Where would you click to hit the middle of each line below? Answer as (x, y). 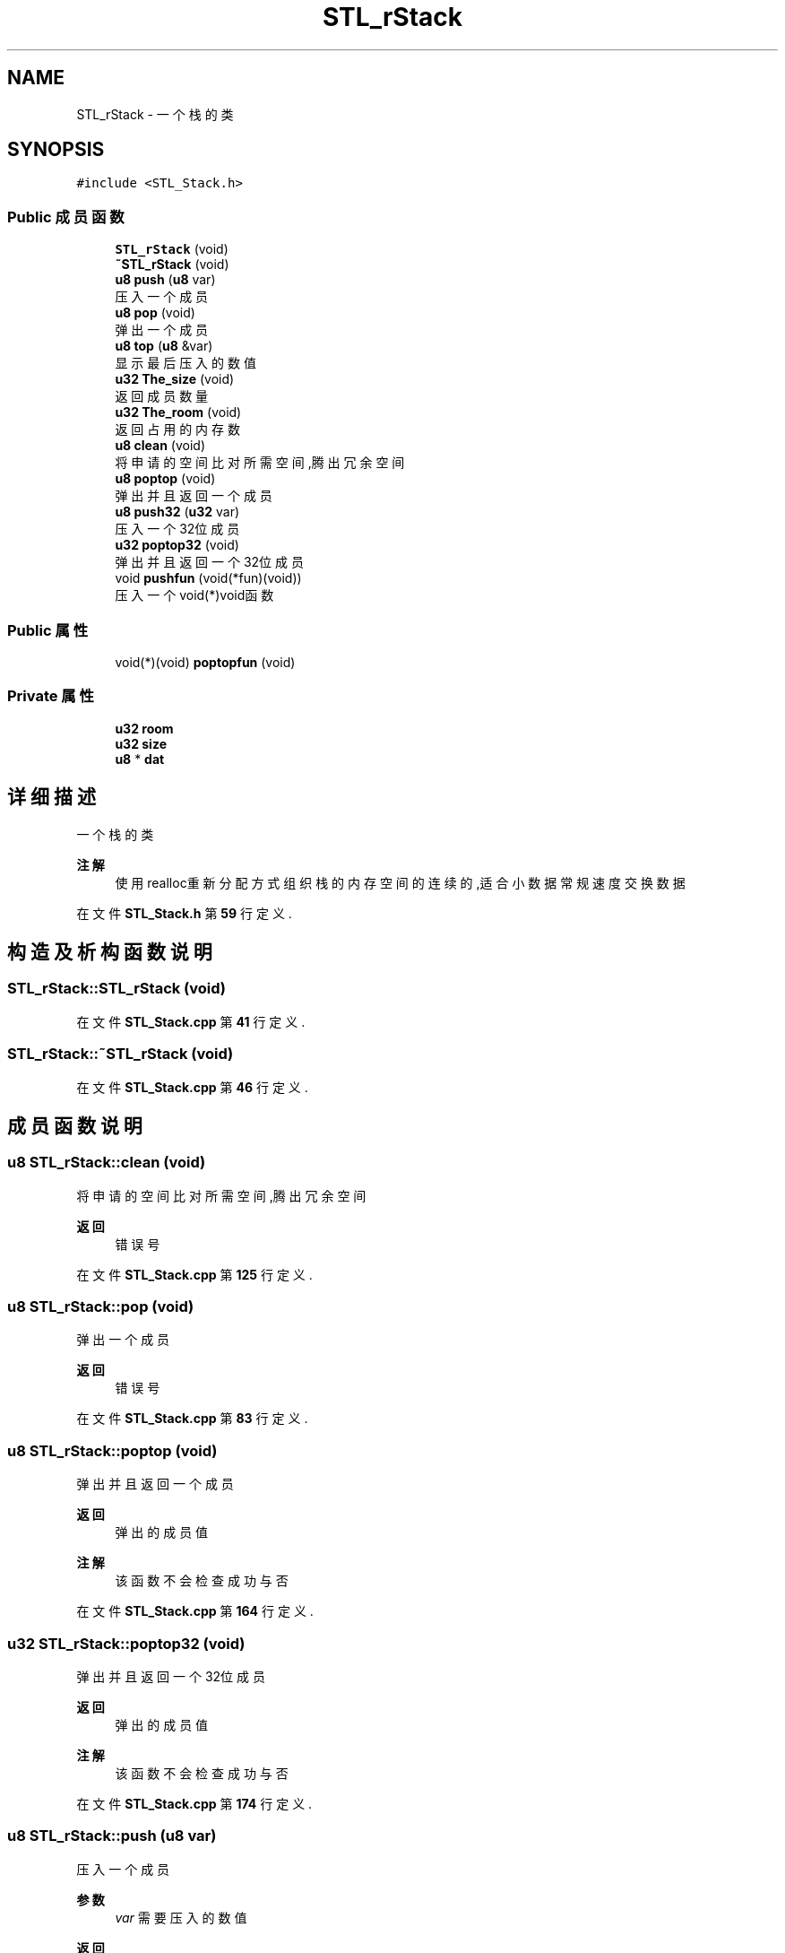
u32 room (144, 728)
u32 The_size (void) (175, 379)
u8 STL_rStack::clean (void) (107, 1163)
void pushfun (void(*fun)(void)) (208, 578)
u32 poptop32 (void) (177, 545)
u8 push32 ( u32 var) (177, 512)
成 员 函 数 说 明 (75, 1125)
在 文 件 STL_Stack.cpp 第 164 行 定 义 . (195, 1611)
